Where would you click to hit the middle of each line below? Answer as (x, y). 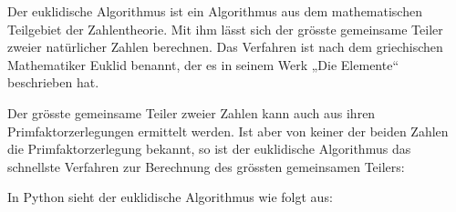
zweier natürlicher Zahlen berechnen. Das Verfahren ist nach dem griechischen (225, 47)
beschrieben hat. (53, 82)
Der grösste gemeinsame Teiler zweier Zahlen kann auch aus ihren (192, 112)
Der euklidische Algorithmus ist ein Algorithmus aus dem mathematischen (215, 11)
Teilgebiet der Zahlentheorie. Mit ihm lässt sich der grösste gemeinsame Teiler (225, 29)
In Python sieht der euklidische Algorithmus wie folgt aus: (170, 197)
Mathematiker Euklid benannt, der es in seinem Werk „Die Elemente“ (203, 64)
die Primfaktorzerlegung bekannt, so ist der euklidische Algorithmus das (209, 149)
